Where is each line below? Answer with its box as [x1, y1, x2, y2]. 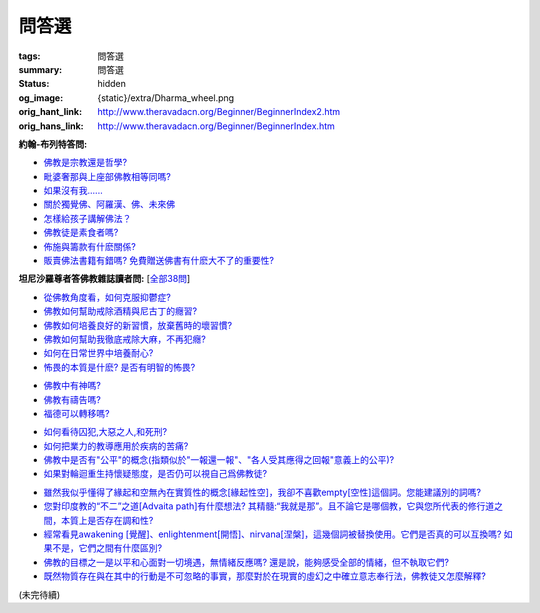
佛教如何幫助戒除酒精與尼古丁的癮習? [43, 305, 198, 317]
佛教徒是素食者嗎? [43, 226, 119, 239]
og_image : [18, 91, 64, 104]
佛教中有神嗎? [43, 380, 102, 392]
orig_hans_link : [18, 120, 84, 132]
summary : [18, 63, 63, 75]
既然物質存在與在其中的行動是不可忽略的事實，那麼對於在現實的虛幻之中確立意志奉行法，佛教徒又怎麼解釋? [43, 570, 487, 582]
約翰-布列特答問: [18, 138, 88, 150]
